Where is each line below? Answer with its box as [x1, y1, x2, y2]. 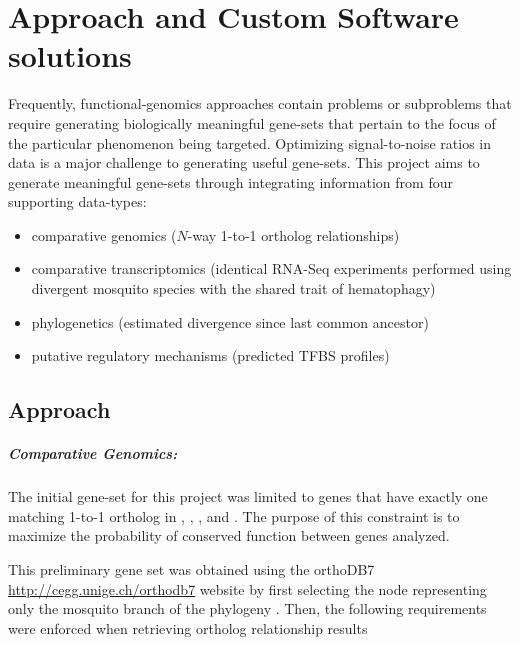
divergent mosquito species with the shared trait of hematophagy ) [31, 278, 436, 299]
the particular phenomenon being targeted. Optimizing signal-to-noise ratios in [8, 132, 492, 153]
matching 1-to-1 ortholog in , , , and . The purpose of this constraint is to [8, 505, 460, 526]
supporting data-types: [8, 191, 147, 212]
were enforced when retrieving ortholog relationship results [8, 617, 368, 638]
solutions [8, 35, 132, 76]
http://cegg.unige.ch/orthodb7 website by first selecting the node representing [8, 578, 487, 599]
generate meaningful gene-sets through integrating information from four [8, 171, 453, 192]
